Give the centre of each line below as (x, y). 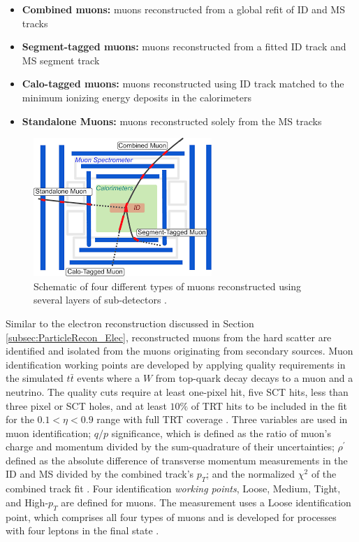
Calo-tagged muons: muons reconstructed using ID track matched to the (183, 84)
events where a (109, 378)
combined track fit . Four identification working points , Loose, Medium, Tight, (173, 488)
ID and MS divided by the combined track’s (100, 474)
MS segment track (61, 60)
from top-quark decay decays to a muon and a (254, 378)
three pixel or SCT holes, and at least (86, 405)
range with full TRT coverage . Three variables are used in (222, 419)
